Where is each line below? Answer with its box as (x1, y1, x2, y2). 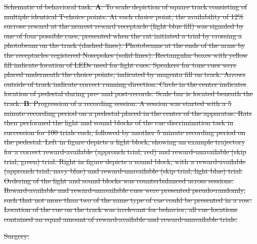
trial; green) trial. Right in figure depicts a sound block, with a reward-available (4, 156, 246, 166)
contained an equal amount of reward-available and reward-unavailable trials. (4, 214, 238, 224)
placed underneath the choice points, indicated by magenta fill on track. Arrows (4, 69, 246, 79)
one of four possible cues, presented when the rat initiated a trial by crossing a (4, 30, 242, 40)
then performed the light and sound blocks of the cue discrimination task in (4, 117, 234, 128)
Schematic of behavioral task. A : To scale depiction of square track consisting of (4, 1, 247, 11)
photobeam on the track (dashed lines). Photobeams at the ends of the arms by (4, 40, 245, 50)
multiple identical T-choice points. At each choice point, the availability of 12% (4, 11, 244, 21)
